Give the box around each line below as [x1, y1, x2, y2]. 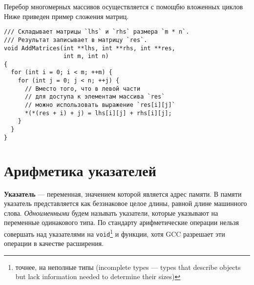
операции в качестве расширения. [4, 238, 104, 248]
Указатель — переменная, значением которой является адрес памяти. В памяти [4, 188, 242, 199]
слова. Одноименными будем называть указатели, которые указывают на [4, 207, 218, 218]
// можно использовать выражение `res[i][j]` [24, 102, 175, 109]
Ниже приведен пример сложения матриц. [4, 11, 129, 21]
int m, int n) [63, 53, 109, 60]
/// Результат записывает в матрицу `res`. [4, 36, 148, 43]
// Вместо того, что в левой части [24, 85, 141, 92]
